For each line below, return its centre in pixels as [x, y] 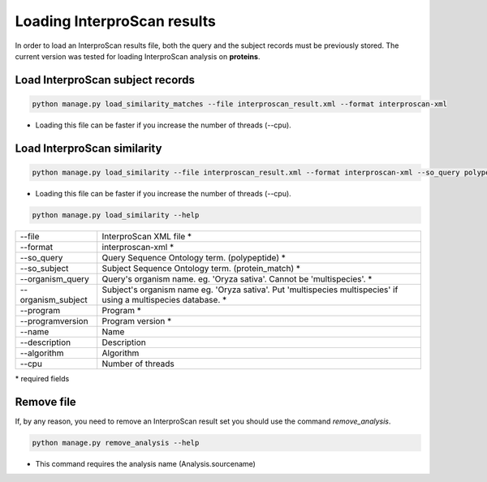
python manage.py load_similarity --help [116, 215]
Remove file [45, 402]
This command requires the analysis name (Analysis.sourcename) [145, 463]
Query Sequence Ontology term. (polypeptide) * [194, 257]
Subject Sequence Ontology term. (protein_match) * [201, 268]
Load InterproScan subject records [105, 80]
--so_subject [44, 268]
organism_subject [54, 299]
